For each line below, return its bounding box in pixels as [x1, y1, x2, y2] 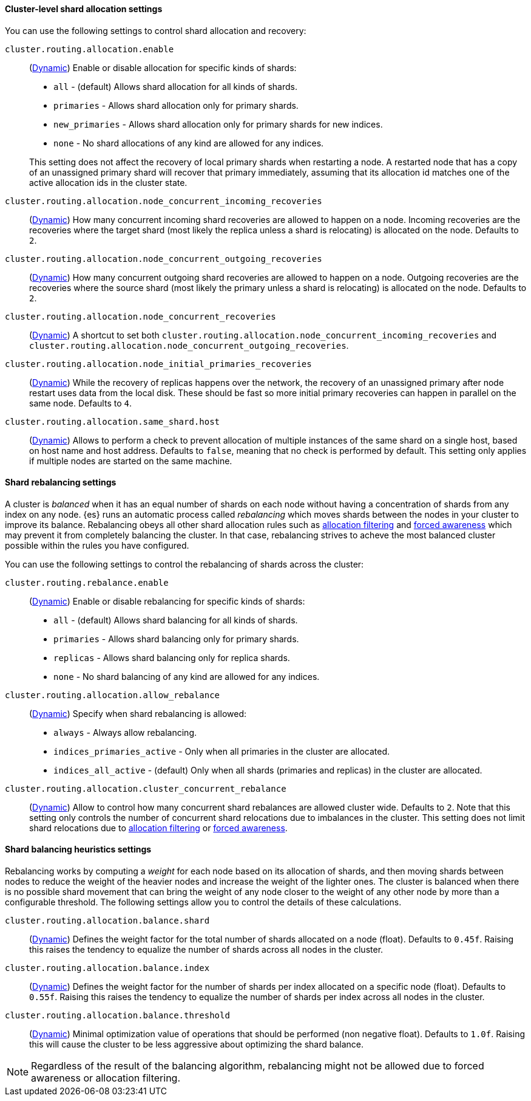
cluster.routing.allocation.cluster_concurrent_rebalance [5, 783, 286, 794]
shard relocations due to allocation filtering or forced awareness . [29, 822, 288, 833]
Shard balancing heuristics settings [5, 844, 152, 855]
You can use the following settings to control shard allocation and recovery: [5, 25, 306, 36]
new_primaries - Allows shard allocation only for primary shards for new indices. [53, 118, 383, 129]
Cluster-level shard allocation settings [5, 4, 163, 14]
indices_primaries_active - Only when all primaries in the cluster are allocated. [53, 746, 390, 756]
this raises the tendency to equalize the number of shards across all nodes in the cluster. [29, 944, 384, 955]
